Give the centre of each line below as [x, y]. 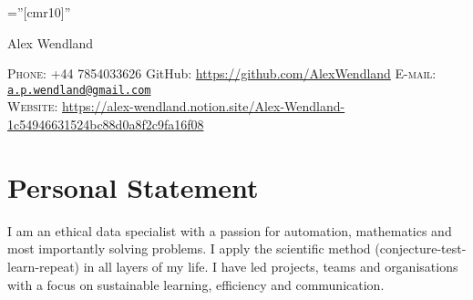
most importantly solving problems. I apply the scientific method [189, 248]
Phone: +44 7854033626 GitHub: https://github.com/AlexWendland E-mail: [222, 73]
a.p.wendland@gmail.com [79, 90]
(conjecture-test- [421, 248]
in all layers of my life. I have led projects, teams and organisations [271, 266]
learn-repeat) [44, 266]
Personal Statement [133, 186]
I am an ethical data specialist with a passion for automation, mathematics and [230, 230]
